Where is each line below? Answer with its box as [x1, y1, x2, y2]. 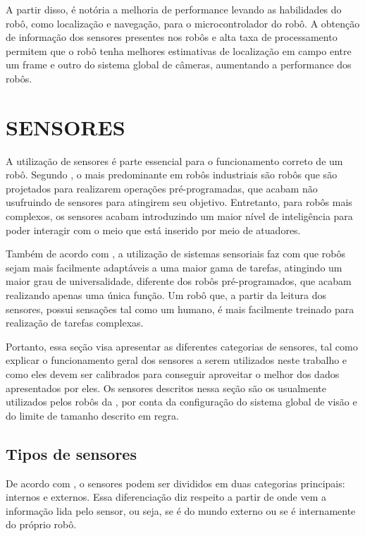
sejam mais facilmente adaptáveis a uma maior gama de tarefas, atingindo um [6, 260, 342, 274]
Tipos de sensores [6, 442, 137, 464]
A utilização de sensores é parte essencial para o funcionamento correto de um [6, 153, 343, 168]
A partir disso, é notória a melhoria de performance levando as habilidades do [6, 2, 342, 16]
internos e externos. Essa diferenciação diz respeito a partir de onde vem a [6, 489, 326, 504]
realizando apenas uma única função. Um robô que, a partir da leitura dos [6, 288, 326, 303]
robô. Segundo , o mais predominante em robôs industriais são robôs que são [6, 167, 338, 182]
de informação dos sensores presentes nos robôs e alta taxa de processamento [6, 30, 338, 44]
